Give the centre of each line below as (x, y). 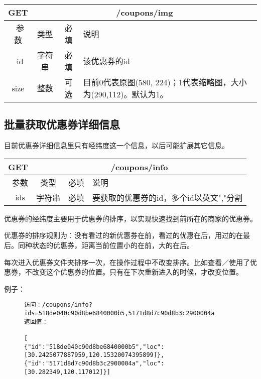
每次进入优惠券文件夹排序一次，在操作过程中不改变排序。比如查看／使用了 (127, 262)
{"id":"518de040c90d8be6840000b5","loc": (94, 347)
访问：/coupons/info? (58, 305)
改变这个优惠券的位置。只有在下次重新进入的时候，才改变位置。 (137, 272)
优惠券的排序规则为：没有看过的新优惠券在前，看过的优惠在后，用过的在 (123, 235)
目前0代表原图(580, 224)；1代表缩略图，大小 (165, 82)
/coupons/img (145, 12)
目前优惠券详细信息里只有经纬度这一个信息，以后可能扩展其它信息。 (116, 145)
